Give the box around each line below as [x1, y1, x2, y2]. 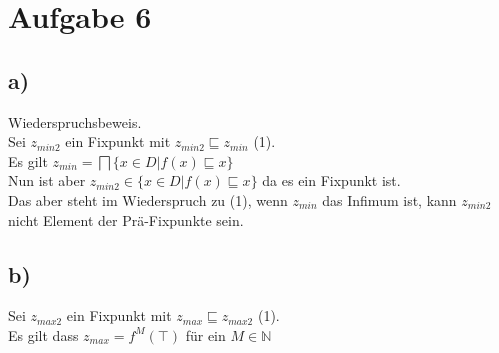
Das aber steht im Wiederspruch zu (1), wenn [8, 189, 288, 210]
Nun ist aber [8, 170, 86, 191]
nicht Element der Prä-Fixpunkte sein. [8, 209, 244, 230]
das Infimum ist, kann [322, 189, 457, 210]
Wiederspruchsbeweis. [8, 111, 142, 132]
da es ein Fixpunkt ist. [262, 170, 401, 191]
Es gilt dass [8, 324, 79, 345]
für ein [185, 324, 226, 345]
